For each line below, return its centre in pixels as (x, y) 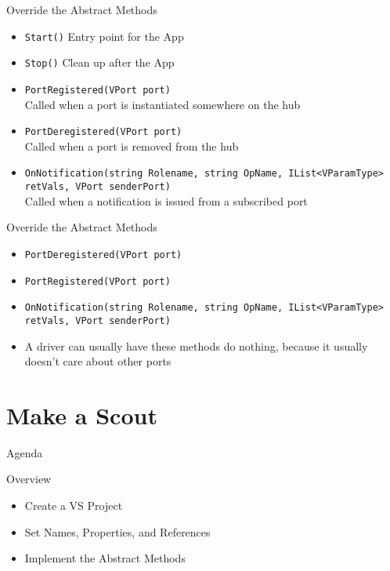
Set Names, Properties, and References (117, 531)
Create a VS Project (74, 506)
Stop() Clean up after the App (99, 62)
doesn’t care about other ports (98, 361)
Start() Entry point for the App (104, 36)
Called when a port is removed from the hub (132, 145)
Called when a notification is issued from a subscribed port (166, 200)
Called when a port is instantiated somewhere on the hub (162, 104)
